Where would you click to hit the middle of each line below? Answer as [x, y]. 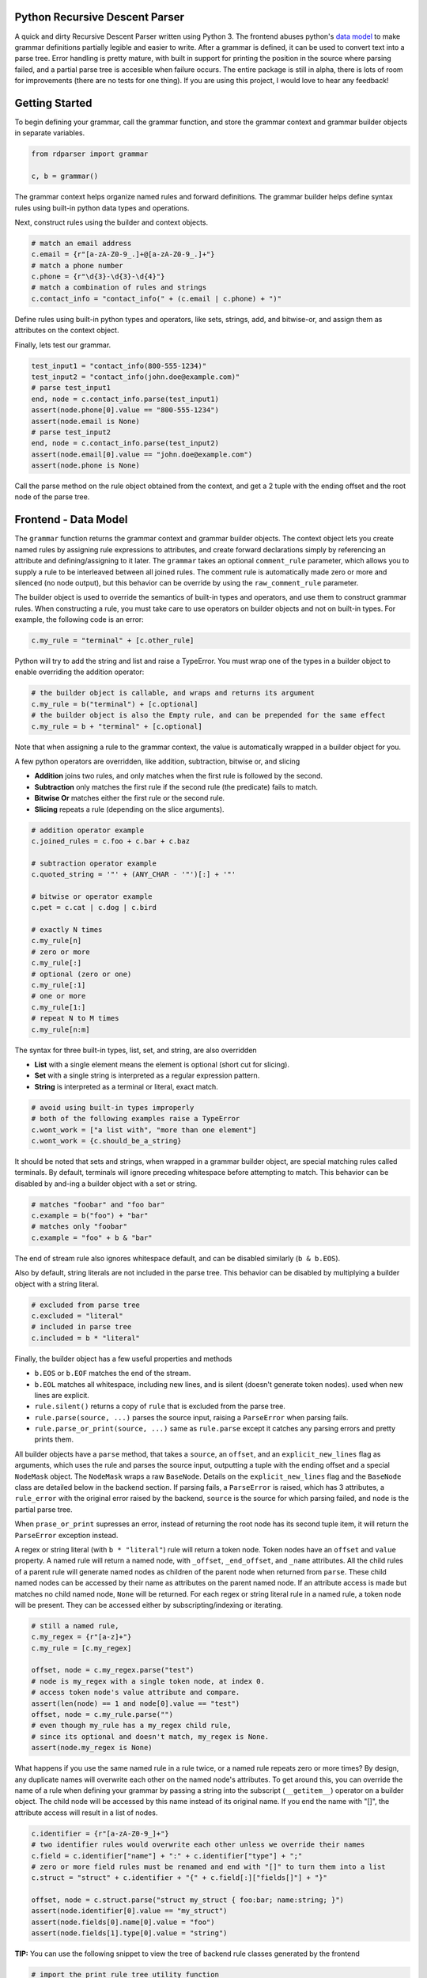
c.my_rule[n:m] [60, 1029]
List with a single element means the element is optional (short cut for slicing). [162, 1064]
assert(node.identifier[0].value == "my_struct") [129, 1911]
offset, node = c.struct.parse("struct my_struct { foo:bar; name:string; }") [187, 1900]
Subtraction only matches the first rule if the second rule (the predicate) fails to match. [176, 786]
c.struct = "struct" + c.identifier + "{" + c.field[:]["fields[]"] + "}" [179, 1878]
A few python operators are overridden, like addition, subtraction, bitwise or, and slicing [157, 762]
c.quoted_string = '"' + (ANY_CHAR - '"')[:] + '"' [134, 875]
